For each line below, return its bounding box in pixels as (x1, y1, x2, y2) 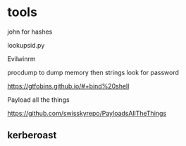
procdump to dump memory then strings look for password (7, 68, 180, 77)
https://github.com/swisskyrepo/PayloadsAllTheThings (7, 109, 167, 117)
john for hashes (7, 27, 53, 36)
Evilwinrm (7, 54, 36, 63)
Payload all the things (7, 95, 70, 104)
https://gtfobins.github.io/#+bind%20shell (7, 81, 130, 90)
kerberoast (7, 129, 57, 141)
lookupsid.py (7, 41, 45, 49)
